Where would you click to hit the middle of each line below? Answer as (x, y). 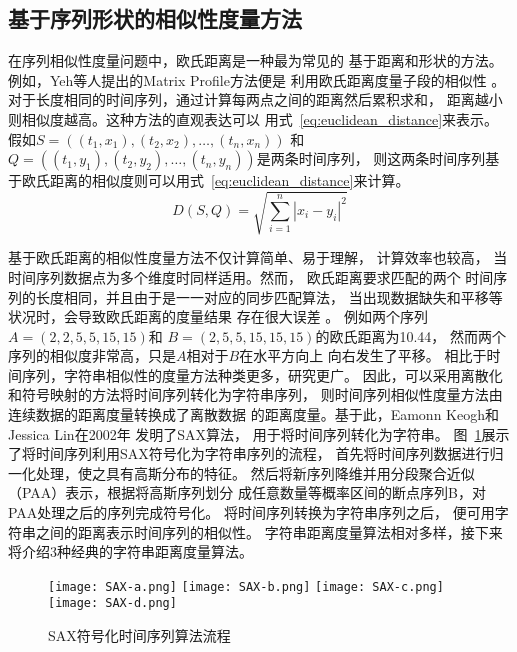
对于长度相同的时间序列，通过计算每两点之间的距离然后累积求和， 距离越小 (255, 99)
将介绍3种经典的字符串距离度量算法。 (130, 551)
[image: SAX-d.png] (112, 603)
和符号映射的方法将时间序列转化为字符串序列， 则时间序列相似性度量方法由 (255, 394)
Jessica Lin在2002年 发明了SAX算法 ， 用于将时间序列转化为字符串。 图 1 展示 (259, 433)
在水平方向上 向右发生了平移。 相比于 (363, 355)
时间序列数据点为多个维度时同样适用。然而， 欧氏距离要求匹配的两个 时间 (251, 276)
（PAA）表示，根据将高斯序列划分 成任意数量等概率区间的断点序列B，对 (247, 492)
